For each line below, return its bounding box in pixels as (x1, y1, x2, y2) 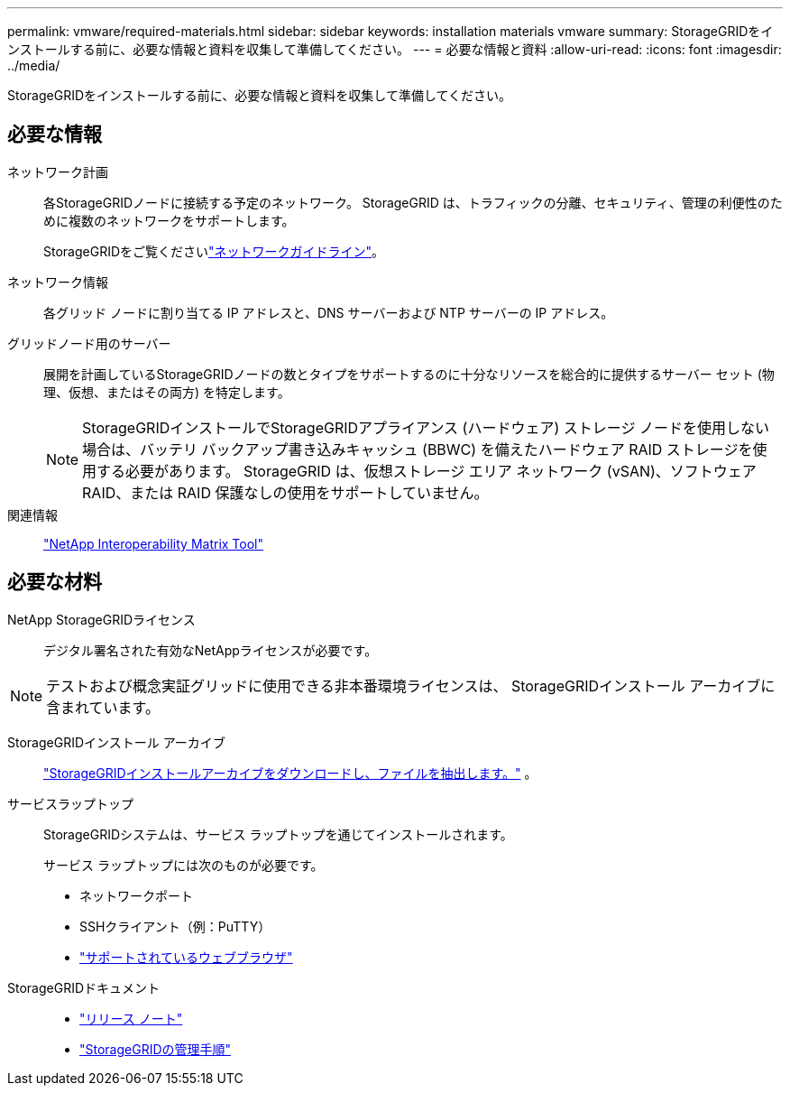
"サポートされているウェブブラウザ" (79, 949, 293, 965)
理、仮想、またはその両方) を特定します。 (43, 384, 290, 400)
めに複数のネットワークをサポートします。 (43, 212, 295, 228)
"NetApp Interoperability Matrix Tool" (43, 535, 264, 551)
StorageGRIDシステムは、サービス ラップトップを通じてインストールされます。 (43, 826, 513, 842)
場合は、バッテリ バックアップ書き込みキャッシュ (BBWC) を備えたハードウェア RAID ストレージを (82, 440, 753, 459)
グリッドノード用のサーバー (7, 335, 171, 351)
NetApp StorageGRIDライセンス (7, 611, 196, 627)
